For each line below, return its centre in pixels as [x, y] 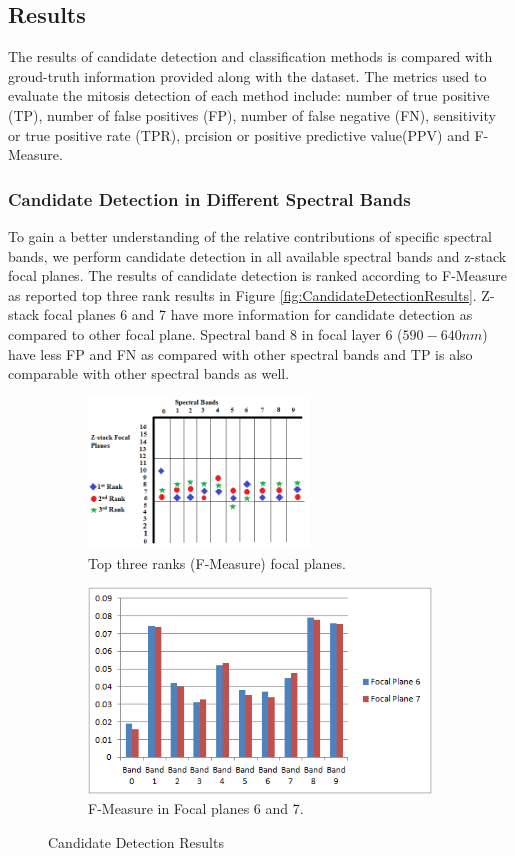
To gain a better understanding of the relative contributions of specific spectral [250, 235]
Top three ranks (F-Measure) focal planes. [217, 562]
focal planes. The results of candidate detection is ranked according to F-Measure [257, 275]
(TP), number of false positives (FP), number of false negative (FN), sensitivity [252, 114]
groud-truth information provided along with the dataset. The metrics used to [247, 75]
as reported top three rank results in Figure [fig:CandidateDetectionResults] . [242, 294]
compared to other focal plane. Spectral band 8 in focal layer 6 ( [205, 333]
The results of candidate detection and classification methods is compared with [250, 56]
